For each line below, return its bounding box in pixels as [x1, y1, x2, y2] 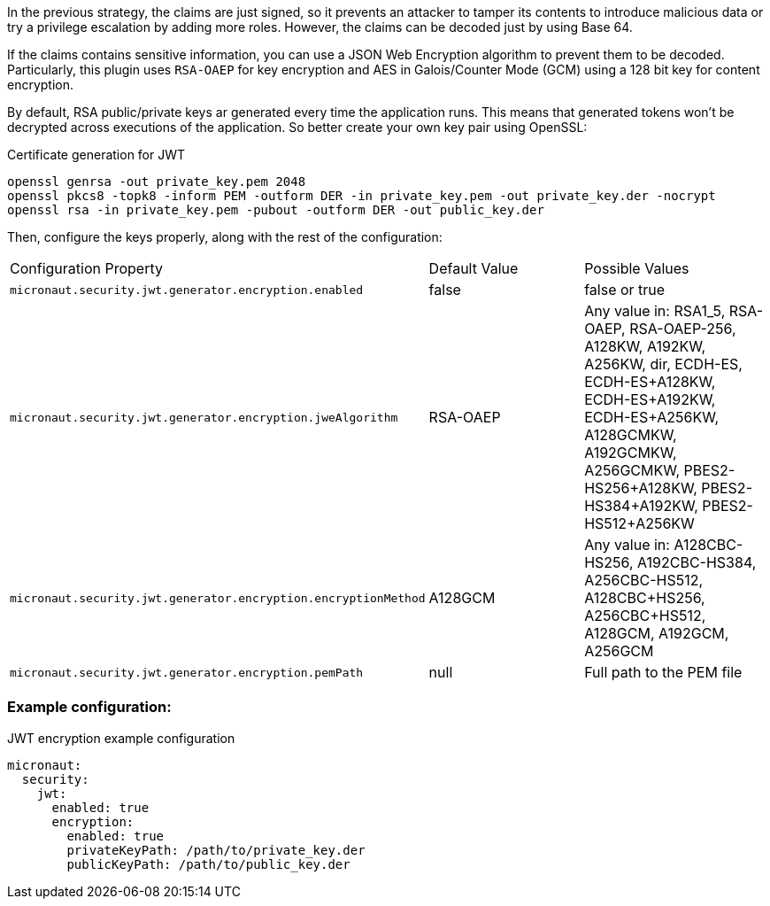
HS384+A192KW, [584, 497, 698, 515]
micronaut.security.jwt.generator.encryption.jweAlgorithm [10, 410, 398, 424]
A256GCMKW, [584, 461, 681, 479]
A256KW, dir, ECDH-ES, [584, 355, 743, 373]
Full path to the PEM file [584, 663, 743, 681]
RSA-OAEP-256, [629, 320, 736, 337]
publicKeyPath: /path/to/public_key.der [66, 856, 350, 871]
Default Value [428, 259, 519, 277]
